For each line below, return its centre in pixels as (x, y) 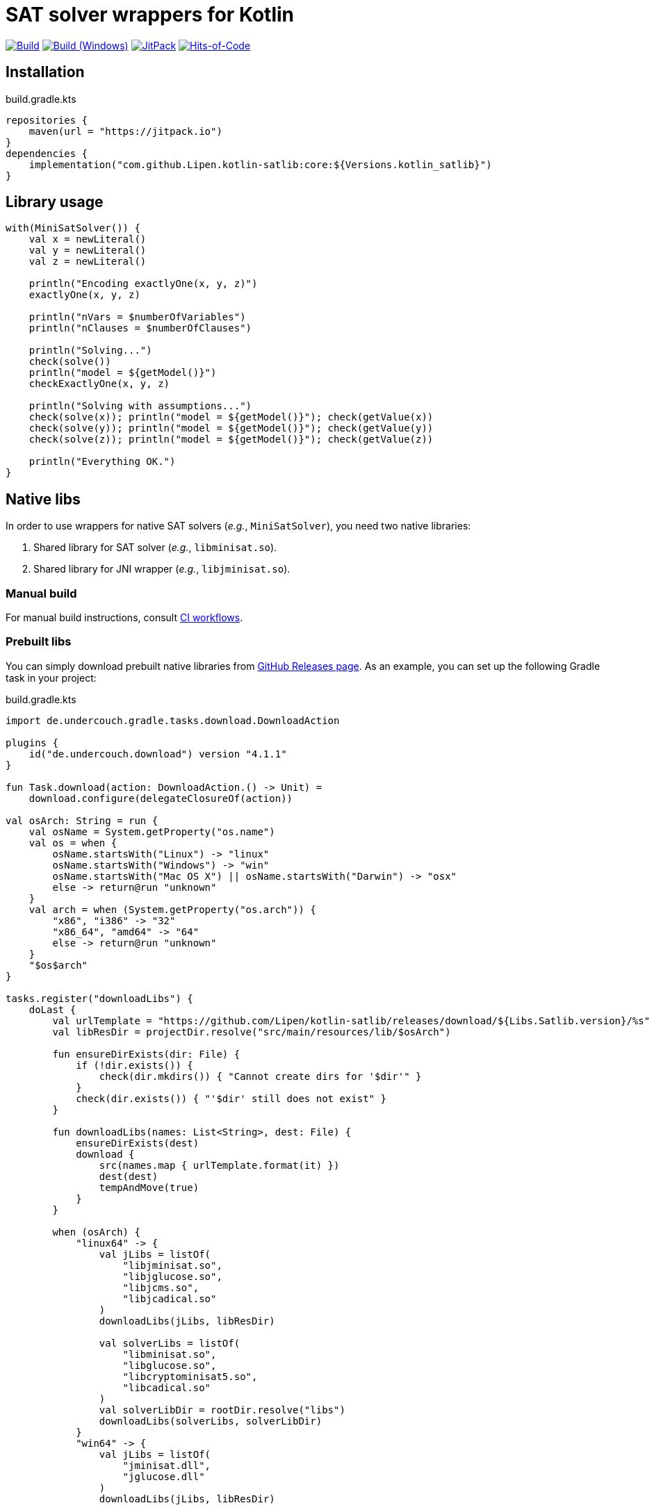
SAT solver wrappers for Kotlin (150, 15)
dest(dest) (129, 1176)
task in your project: (51, 678)
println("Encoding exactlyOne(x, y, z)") (143, 284)
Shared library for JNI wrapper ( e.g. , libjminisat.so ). (162, 569)
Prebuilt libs (39, 642)
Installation (45, 72)
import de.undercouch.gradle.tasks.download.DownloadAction (173, 720)
